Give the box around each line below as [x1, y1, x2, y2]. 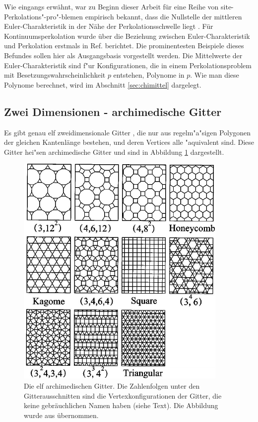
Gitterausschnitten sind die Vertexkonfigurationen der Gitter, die [24, 390, 222, 401]
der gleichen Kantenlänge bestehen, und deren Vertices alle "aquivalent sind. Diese [4, 137, 255, 147]
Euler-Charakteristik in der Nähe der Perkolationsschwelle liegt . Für [4, 21, 213, 31]
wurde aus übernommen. [24, 410, 99, 420]
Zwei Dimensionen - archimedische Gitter [4, 104, 222, 119]
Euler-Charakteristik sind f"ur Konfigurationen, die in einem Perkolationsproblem [4, 60, 252, 70]
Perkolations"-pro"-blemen [4, 11, 83, 21]
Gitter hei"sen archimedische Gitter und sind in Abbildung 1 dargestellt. [4, 146, 224, 157]
